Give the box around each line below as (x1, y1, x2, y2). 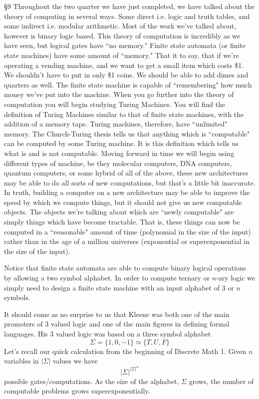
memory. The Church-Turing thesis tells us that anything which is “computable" (4, 128, 250, 138)
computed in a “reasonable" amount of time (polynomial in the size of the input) (4, 226, 251, 236)
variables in (4, 355, 39, 366)
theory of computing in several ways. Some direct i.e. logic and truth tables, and (4, 10, 250, 21)
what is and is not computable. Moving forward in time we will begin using (4, 147, 235, 158)
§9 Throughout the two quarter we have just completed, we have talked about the (4, 1, 255, 11)
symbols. (4, 292, 30, 302)
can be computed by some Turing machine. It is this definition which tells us (4, 138, 239, 148)
